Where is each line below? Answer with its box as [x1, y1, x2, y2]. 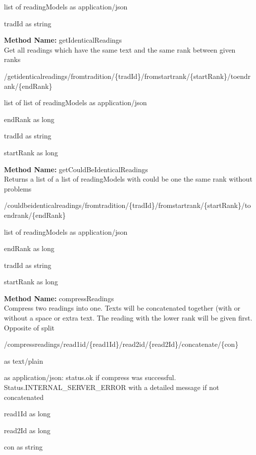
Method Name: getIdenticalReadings [4, 35, 122, 45]
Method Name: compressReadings [4, 293, 114, 303]
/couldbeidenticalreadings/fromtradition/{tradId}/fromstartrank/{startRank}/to [4, 200, 251, 210]
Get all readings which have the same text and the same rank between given [4, 44, 236, 55]
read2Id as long [4, 425, 51, 435]
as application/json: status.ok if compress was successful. [4, 372, 176, 383]
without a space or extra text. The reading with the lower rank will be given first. [4, 313, 253, 323]
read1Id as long [4, 408, 51, 419]
